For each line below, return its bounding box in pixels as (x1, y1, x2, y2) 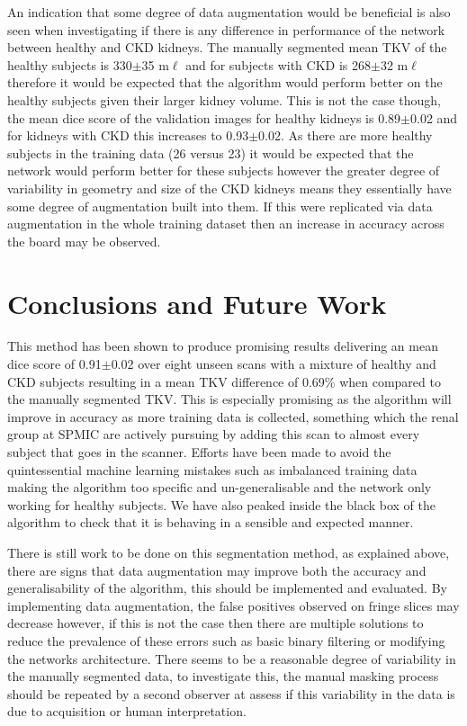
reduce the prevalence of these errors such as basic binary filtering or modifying (7, 631, 445, 650)
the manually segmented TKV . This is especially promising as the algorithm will (7, 390, 452, 408)
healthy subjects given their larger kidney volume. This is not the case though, (7, 90, 441, 109)
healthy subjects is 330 (7, 55, 132, 74)
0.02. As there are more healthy (258, 126, 433, 145)
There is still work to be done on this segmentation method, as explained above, (7, 542, 450, 561)
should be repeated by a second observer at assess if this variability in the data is (7, 684, 455, 703)
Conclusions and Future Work (7, 284, 387, 321)
